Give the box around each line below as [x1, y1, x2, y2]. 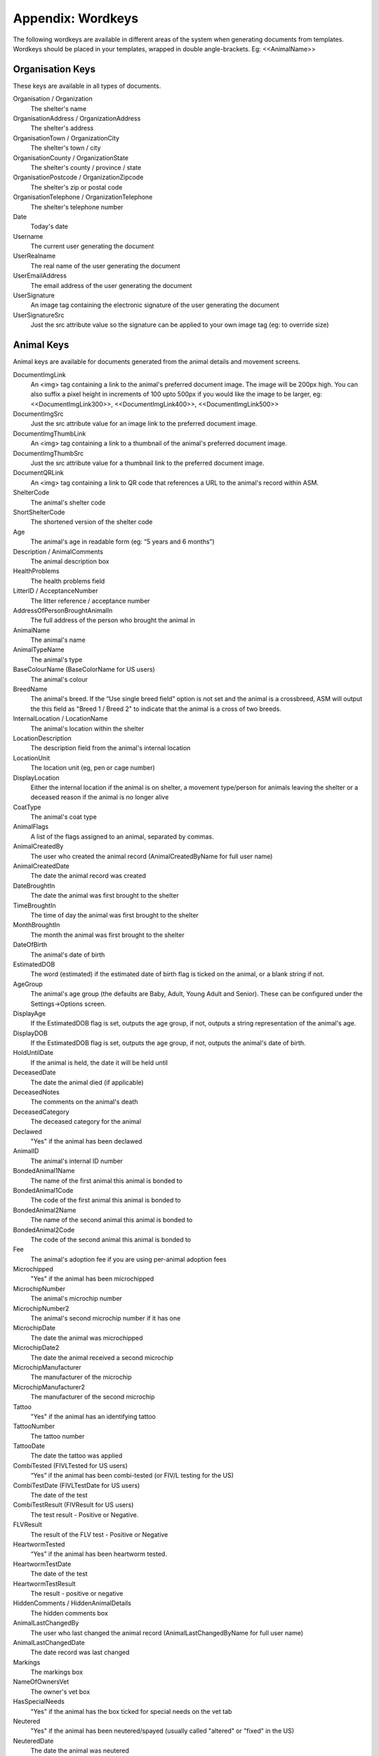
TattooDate [13, 1442, 46, 1450]
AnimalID [13, 1147, 39, 1155]
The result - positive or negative [30, 1589, 124, 1597]
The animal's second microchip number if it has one [30, 1314, 181, 1323]
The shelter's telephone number [30, 202, 124, 211]
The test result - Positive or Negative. [30, 1510, 139, 1519]
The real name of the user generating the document [30, 261, 180, 270]
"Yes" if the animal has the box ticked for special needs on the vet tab [30, 1707, 232, 1715]
